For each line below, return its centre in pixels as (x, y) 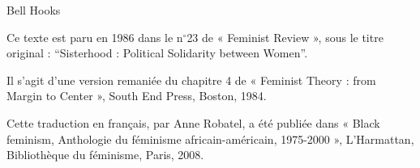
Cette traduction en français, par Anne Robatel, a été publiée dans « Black (193, 122)
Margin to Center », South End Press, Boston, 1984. (137, 96)
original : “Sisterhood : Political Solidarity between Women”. (157, 53)
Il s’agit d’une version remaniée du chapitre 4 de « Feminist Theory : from (191, 80)
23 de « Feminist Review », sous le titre (285, 37)
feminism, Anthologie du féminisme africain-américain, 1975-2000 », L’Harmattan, (210, 139)
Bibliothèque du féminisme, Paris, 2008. (105, 155)
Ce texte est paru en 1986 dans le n (95, 37)
